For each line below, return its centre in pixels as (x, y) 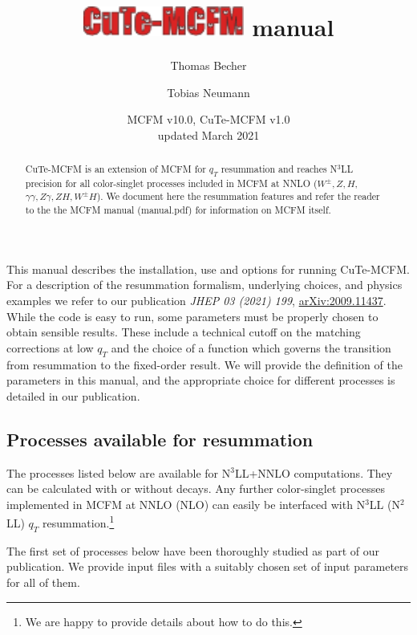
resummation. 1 (79, 521)
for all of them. (43, 582)
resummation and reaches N (279, 169)
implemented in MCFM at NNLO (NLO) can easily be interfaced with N (186, 504)
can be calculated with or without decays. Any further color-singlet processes (196, 488)
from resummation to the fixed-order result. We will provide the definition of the (204, 364)
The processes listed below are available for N (119, 472)
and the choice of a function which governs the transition (251, 347)
